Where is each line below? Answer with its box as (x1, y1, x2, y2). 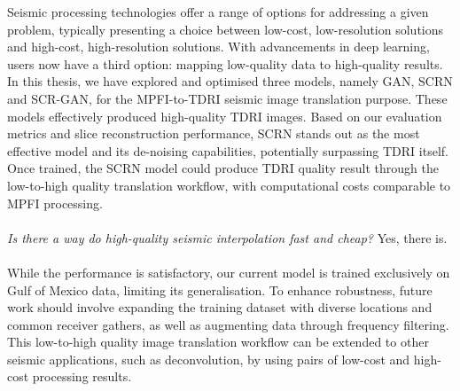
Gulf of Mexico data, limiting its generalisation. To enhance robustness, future (7, 280, 433, 299)
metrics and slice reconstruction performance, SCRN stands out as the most (7, 124, 420, 143)
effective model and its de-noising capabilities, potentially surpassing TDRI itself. (7, 141, 448, 160)
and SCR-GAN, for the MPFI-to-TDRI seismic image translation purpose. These (7, 89, 448, 107)
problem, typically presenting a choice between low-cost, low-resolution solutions (7, 20, 444, 38)
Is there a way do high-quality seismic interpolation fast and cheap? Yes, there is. (7, 228, 448, 246)
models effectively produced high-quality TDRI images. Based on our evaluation (7, 106, 442, 125)
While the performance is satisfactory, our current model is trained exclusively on (7, 262, 450, 281)
